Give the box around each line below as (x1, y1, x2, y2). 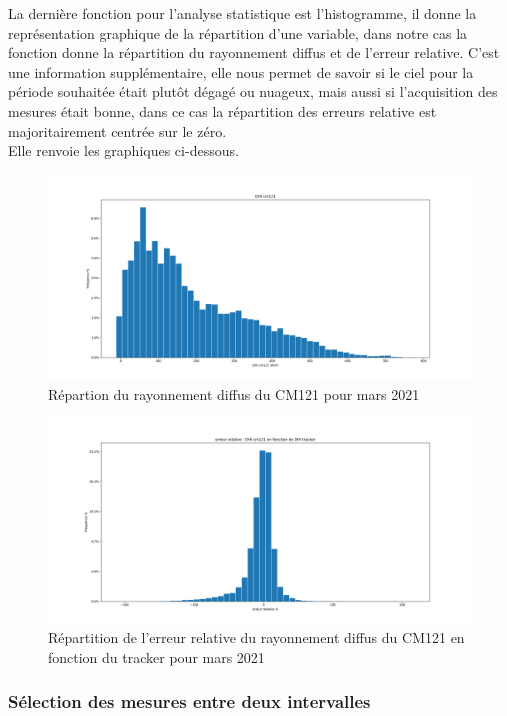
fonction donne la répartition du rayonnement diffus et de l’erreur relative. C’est (8, 42, 500, 63)
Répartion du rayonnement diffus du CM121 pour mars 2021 (48, 383, 420, 404)
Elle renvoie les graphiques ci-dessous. (8, 140, 239, 161)
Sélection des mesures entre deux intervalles (8, 689, 371, 714)
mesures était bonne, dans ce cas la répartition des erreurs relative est (8, 100, 437, 121)
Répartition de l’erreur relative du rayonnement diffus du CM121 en (48, 627, 465, 648)
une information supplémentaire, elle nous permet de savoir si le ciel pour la (8, 61, 474, 82)
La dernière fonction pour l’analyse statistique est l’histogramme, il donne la (8, 3, 477, 23)
